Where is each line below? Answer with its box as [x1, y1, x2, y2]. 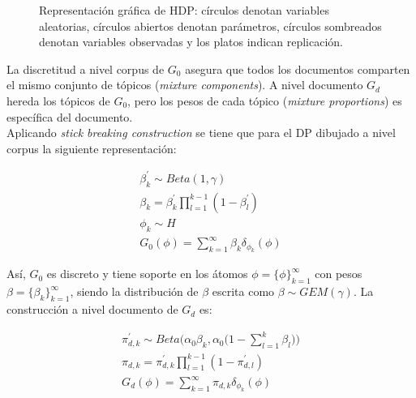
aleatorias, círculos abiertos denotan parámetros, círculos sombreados [39, 17, 382, 34]
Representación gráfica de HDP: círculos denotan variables [39, 2, 329, 18]
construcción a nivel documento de [6, 301, 178, 318]
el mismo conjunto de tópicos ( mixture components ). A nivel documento [6, 76, 363, 93]
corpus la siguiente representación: [6, 139, 177, 156]
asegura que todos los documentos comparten [185, 60, 410, 77]
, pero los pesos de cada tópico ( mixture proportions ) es [127, 92, 402, 109]
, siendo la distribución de [70, 283, 199, 300]
